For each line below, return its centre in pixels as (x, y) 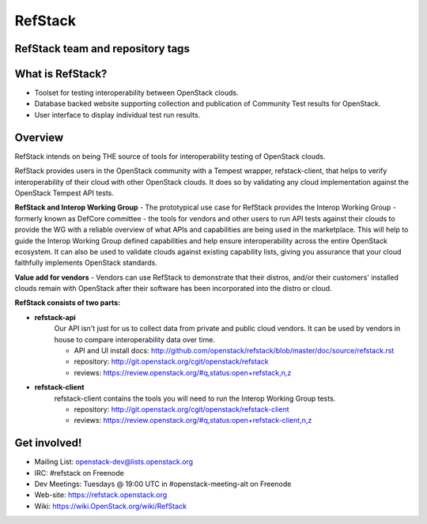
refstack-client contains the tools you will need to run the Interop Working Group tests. (195, 398)
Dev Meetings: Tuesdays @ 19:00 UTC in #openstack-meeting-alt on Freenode (163, 484)
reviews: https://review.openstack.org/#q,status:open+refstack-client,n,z (193, 420)
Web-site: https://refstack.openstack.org (101, 495)
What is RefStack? (61, 74)
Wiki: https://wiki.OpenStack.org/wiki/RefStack (111, 506)
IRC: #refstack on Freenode (79, 473)
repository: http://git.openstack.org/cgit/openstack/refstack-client (181, 409)
